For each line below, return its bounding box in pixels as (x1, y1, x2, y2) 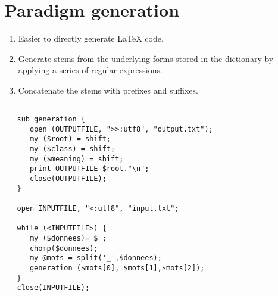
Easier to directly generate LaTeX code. (18, 32, 164, 45)
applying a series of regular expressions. (18, 64, 163, 76)
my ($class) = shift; (29, 145, 115, 154)
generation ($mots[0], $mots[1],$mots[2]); (29, 264, 205, 272)
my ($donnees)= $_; (29, 234, 107, 243)
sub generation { (17, 115, 86, 124)
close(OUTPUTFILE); (29, 175, 107, 183)
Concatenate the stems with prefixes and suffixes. (18, 83, 198, 96)
